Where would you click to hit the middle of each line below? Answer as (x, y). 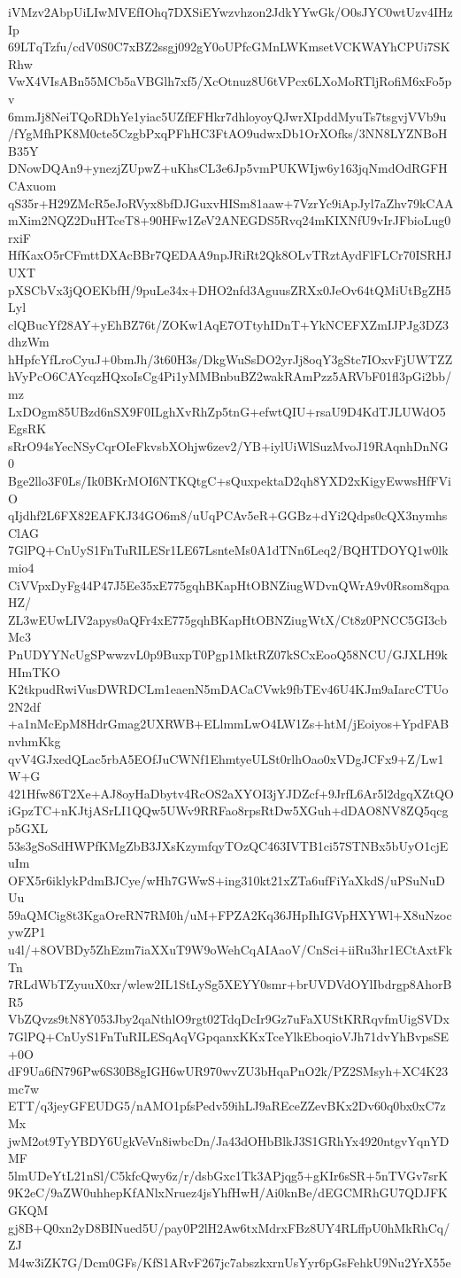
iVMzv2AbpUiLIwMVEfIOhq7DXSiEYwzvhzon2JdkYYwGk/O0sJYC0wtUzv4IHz (230, 12)
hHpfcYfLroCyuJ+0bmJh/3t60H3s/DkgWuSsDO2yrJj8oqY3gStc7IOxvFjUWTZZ (230, 358)
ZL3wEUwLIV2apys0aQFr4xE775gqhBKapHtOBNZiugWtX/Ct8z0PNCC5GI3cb (228, 619)
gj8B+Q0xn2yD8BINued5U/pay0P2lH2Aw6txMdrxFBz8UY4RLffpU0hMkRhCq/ (229, 1227)
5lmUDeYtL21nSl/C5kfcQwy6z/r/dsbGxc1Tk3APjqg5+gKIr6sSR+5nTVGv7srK (228, 1175)
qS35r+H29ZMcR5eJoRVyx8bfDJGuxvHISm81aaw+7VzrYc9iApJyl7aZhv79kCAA (231, 203)
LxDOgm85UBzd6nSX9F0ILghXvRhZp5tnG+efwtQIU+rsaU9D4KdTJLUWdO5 (227, 411)
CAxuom (32, 185)
